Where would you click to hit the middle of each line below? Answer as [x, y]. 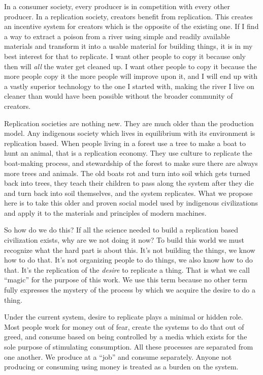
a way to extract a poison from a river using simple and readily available [117, 36]
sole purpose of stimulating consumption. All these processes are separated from [129, 347]
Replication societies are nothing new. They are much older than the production [129, 123]
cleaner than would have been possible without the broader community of [119, 96]
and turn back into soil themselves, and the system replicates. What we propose [128, 193]
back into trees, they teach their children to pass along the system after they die [129, 183]
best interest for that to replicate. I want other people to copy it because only [125, 56]
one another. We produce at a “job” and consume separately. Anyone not [118, 356]
